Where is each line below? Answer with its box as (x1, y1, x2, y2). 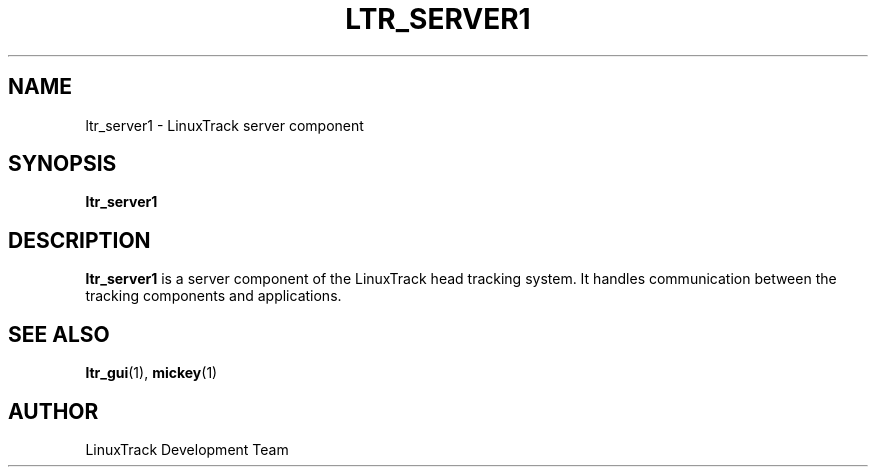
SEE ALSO (8, 321, 110, 347)
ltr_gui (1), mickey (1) (85, 364, 218, 382)
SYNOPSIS (8, 151, 117, 177)
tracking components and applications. (85, 287, 342, 305)
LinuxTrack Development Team (85, 440, 289, 458)
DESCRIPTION (8, 227, 151, 253)
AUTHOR (8, 398, 99, 424)
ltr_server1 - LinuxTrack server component (85, 116, 364, 134)
